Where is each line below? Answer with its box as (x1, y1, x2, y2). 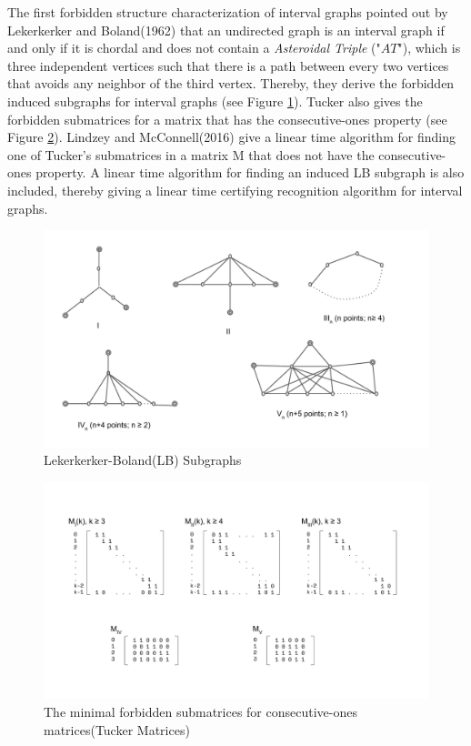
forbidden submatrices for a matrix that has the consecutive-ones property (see (7, 109, 447, 128)
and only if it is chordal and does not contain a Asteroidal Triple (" (7, 38, 381, 57)
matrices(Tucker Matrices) (44, 720, 190, 739)
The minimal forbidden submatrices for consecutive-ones (44, 701, 357, 721)
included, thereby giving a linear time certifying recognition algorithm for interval (7, 180, 463, 199)
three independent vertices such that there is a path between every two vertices (7, 55, 449, 75)
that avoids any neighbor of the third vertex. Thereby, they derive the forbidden (7, 74, 455, 93)
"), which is (397, 38, 461, 57)
